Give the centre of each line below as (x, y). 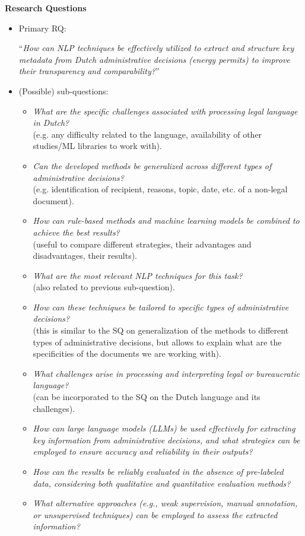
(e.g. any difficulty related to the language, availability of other (147, 134)
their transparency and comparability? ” (89, 71)
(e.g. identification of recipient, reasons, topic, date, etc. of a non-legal (160, 189)
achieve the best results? (76, 232)
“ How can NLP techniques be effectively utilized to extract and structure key (156, 48)
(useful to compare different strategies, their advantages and (142, 244)
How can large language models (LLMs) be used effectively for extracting (164, 428)
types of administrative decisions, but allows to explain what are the (157, 342)
